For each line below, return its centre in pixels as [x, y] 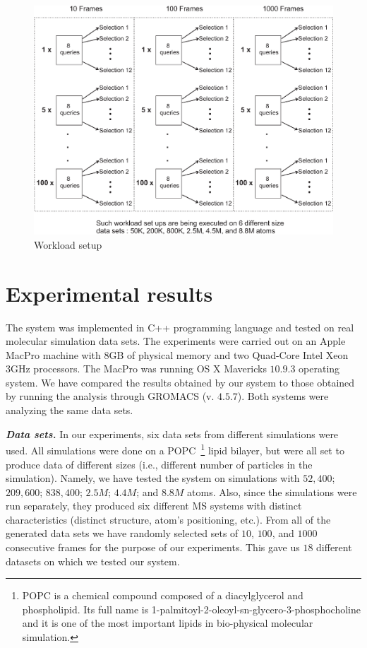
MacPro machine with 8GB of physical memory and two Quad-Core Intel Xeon [177, 354]
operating [319, 369]
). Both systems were [283, 396]
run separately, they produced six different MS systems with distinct [154, 506]
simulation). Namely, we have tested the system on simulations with [153, 478]
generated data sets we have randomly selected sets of [122, 533]
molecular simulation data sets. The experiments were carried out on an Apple [176, 341]
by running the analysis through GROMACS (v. [110, 396]
